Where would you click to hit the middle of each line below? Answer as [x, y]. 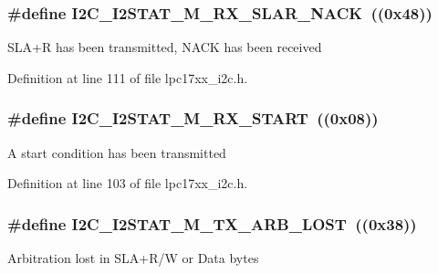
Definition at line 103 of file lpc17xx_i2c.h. [128, 183]
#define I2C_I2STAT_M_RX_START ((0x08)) [193, 118]
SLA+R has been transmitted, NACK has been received [165, 47]
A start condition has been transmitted [117, 152]
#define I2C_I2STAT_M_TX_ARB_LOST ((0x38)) [212, 223]
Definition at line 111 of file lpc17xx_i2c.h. [128, 77]
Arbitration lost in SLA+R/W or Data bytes [133, 258]
